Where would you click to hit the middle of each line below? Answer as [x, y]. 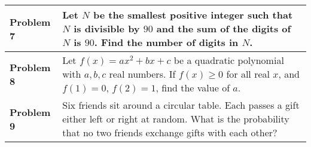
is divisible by [107, 28]
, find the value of [193, 88]
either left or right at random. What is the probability [176, 119]
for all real [248, 74]
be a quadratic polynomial [229, 60]
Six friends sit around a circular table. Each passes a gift [181, 105]
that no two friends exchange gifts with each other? [170, 132]
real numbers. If [142, 74]
